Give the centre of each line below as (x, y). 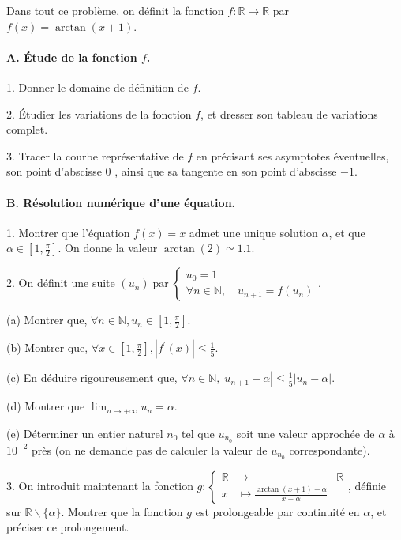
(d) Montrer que (46, 406)
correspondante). (330, 449)
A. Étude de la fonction (72, 57)
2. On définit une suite (61, 283)
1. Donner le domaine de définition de (97, 87)
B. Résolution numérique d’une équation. (121, 202)
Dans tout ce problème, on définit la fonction (115, 10)
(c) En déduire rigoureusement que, (92, 378)
